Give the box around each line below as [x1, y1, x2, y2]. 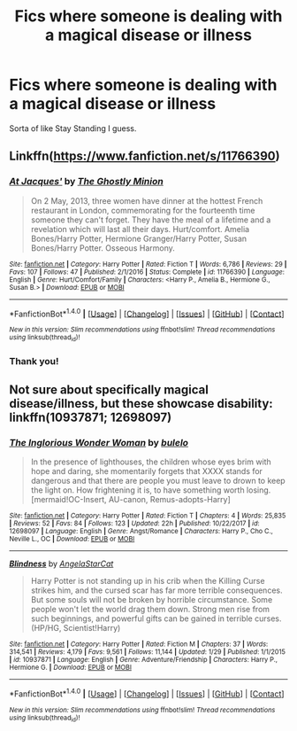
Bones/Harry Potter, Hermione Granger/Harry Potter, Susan [30, 233, 247, 244]
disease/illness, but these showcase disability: [9, 396, 274, 411]
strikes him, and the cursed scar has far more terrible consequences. [30, 585, 283, 595]
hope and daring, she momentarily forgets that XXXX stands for [30, 466, 263, 477]
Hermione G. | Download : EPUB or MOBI [9, 663, 133, 673]
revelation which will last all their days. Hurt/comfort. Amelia [30, 223, 250, 234]
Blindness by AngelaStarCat [9, 558, 114, 569]
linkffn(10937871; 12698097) [9, 409, 172, 424]
